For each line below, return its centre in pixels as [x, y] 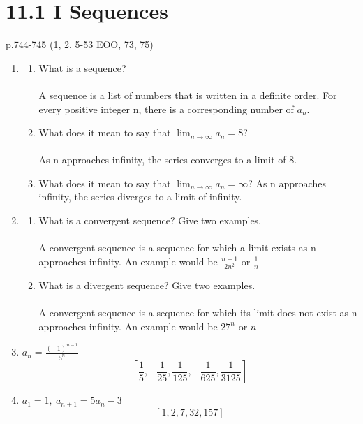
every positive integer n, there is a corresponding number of [166, 109]
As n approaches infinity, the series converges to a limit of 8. [168, 160]
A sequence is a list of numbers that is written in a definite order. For [188, 95]
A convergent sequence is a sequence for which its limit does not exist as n [198, 313]
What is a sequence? [82, 67]
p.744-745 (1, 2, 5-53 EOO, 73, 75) [80, 44]
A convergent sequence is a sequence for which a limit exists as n [177, 248]
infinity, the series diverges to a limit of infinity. [140, 197]
